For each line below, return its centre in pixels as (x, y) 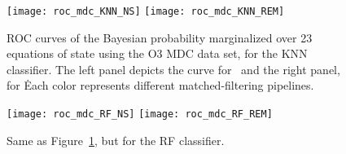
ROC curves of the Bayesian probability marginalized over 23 (160, 37)
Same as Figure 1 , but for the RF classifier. (116, 140)
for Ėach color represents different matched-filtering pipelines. (160, 85)
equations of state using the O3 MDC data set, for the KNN (157, 53)
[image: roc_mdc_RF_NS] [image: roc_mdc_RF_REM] (140, 114)
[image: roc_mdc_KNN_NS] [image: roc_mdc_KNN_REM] (146, 11)
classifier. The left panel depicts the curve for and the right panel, (173, 69)
